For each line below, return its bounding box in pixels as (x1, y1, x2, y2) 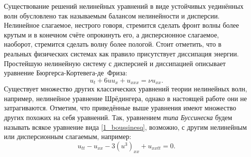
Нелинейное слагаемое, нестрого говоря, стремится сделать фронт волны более (4, 20, 239, 30)
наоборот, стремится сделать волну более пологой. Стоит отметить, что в (4, 39, 222, 49)
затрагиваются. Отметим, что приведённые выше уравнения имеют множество (4, 103, 236, 113)
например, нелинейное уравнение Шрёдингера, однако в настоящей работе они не (4, 93, 247, 103)
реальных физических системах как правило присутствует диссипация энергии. (4, 48, 239, 58)
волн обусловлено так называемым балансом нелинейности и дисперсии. (4, 10, 220, 20)
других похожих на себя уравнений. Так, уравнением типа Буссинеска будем (4, 112, 233, 122)
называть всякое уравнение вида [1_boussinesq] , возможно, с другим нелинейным (4, 122, 247, 132)
